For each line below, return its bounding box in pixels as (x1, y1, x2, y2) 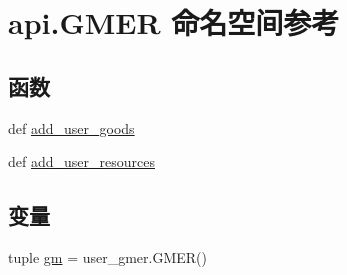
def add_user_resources (8, 151, 155, 172)
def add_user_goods (8, 117, 135, 138)
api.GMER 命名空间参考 (8, 2, 340, 43)
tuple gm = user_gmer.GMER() (8, 246, 208, 267)
